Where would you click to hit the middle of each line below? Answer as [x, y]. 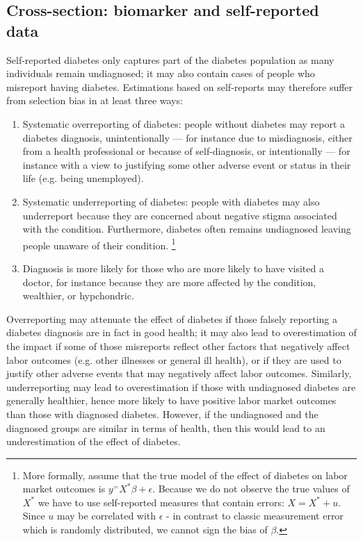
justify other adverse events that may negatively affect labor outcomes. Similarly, [179, 373]
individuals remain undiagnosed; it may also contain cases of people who [161, 73]
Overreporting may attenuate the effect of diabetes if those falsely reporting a [172, 318]
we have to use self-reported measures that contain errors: [161, 502]
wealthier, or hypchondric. [78, 296]
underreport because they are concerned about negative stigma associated [180, 215]
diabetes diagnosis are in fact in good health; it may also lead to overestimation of [181, 332]
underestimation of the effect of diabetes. [94, 441]
